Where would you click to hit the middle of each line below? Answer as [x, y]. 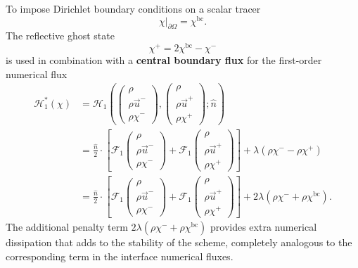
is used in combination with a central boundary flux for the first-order [164, 60]
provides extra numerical [264, 227]
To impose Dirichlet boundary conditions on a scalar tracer [133, 8]
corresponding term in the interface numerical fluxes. [120, 256]
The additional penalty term [67, 227]
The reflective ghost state [60, 36]
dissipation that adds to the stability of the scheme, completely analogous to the [179, 242]
